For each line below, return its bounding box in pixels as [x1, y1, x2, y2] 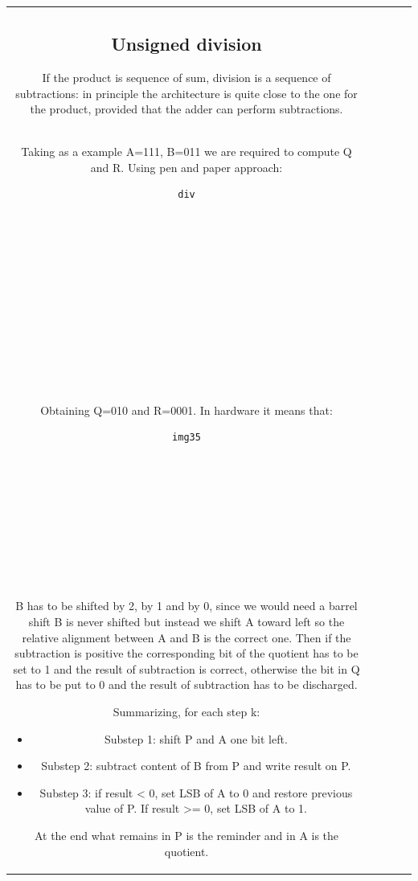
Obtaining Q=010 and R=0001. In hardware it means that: [40, 401, 333, 418]
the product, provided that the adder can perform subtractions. [30, 100, 343, 117]
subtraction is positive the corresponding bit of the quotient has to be [14, 645, 359, 662]
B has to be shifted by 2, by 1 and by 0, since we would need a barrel [15, 597, 358, 614]
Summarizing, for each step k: [113, 703, 260, 719]
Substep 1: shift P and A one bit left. [104, 730, 288, 747]
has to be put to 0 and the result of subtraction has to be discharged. [15, 676, 358, 693]
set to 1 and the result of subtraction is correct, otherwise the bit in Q [13, 660, 360, 677]
